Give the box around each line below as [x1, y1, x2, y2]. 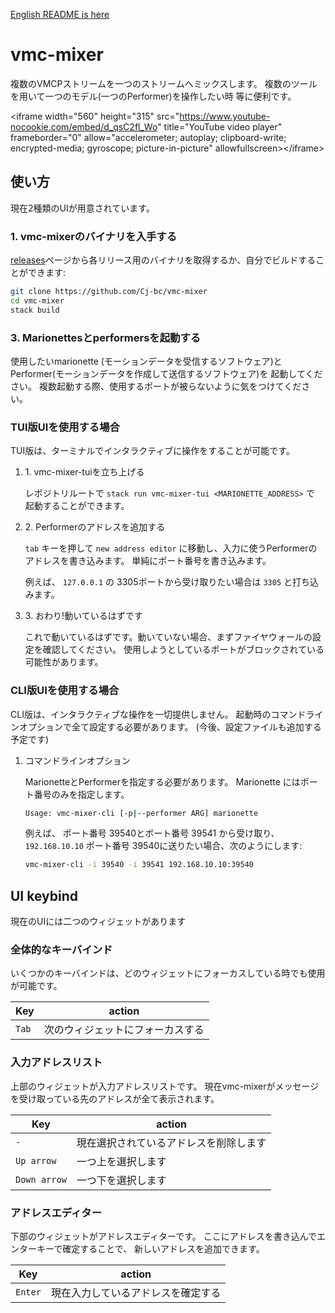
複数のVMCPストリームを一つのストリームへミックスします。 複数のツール [10, 77, 318, 89]
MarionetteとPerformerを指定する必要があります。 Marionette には [24, 775, 301, 788]
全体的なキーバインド [10, 943, 113, 957]
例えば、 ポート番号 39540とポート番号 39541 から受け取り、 [24, 827, 280, 839]
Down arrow [15, 1174, 67, 1185]
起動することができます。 [24, 500, 130, 512]
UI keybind [10, 887, 79, 904]
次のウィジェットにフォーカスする [43, 1023, 205, 1037]
